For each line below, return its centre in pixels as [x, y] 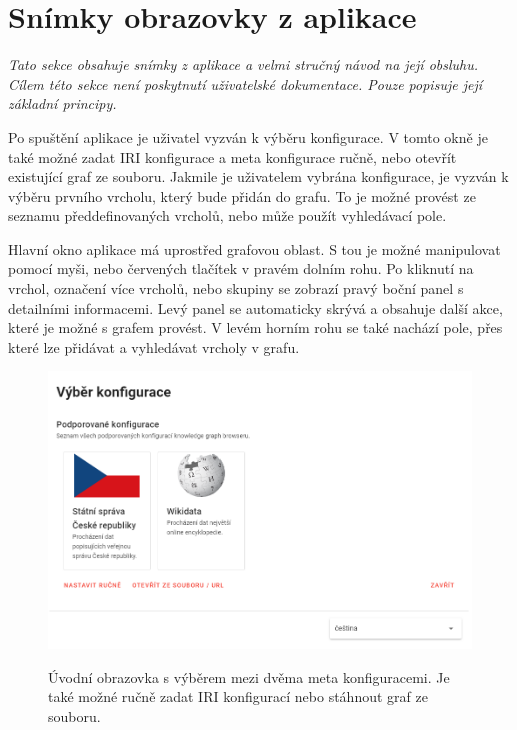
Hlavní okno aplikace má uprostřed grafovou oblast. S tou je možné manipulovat [254, 248]
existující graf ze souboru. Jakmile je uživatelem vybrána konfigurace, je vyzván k [258, 176]
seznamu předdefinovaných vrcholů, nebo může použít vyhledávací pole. [227, 215]
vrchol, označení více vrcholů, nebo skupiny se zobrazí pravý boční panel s [236, 288]
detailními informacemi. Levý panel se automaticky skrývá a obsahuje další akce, [255, 307]
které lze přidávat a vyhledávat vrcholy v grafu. [154, 346]
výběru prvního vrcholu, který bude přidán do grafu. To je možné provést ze [242, 195]
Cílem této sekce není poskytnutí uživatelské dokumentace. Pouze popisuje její [245, 83]
